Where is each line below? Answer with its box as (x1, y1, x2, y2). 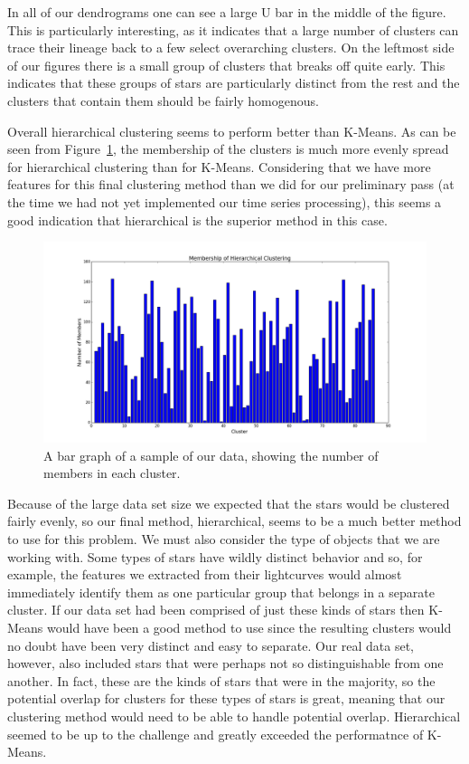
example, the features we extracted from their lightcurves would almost (7, 565, 402, 584)
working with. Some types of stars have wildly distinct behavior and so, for (7, 547, 423, 566)
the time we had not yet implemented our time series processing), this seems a (7, 192, 442, 211)
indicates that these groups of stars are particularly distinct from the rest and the (7, 73, 460, 92)
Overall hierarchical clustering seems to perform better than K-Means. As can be (7, 121, 456, 140)
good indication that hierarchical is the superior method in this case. (7, 210, 388, 229)
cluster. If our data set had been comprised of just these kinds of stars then (7, 600, 425, 619)
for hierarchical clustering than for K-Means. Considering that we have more (7, 157, 431, 176)
